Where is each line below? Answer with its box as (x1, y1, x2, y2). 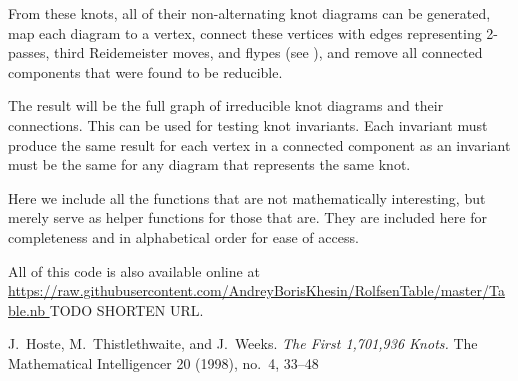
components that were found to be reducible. (8, 61, 283, 82)
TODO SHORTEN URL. (49, 299, 204, 320)
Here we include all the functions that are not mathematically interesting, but (8, 187, 486, 208)
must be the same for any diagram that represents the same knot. (8, 154, 411, 175)
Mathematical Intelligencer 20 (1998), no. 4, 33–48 (8, 352, 319, 373)
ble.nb (8, 299, 45, 320)
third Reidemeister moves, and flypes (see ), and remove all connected (54, 42, 483, 63)
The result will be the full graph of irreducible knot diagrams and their (8, 95, 444, 116)
